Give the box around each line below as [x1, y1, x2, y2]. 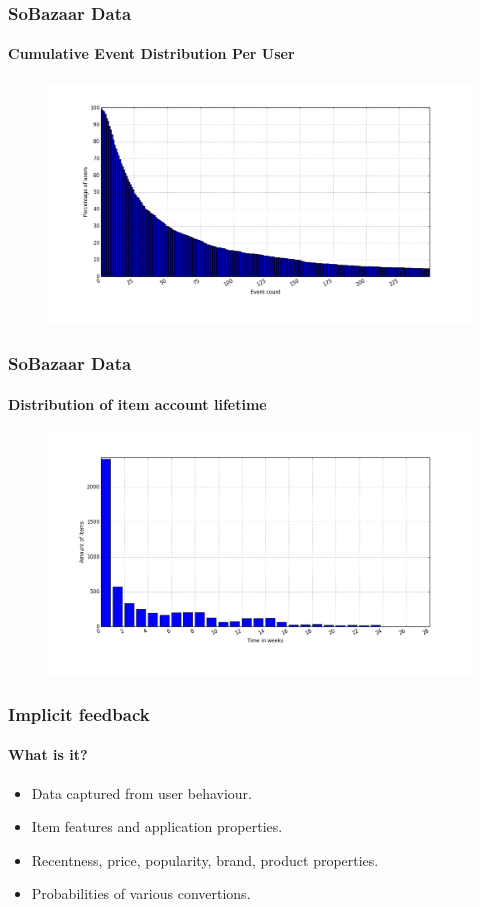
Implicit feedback [8, 701, 150, 726]
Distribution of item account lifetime [8, 393, 267, 414]
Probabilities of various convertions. [31, 883, 251, 904]
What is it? [8, 744, 88, 765]
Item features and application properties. [31, 816, 283, 837]
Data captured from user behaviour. [31, 782, 252, 803]
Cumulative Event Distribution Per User [8, 43, 295, 64]
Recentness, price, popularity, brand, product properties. [31, 849, 379, 870]
